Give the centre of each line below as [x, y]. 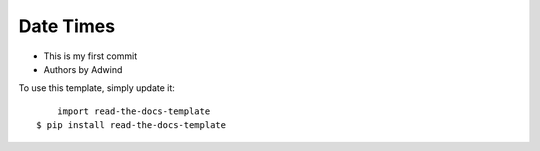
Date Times [66, 26]
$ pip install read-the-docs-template [131, 125]
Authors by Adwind [83, 69]
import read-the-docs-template [133, 111]
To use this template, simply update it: [96, 88]
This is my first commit [90, 56]
